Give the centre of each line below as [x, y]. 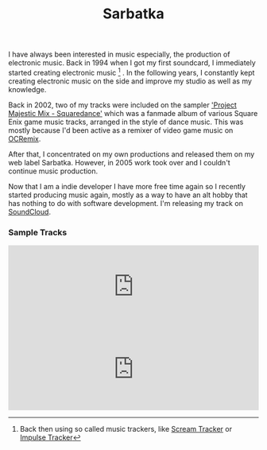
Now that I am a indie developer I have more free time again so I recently [127, 186]
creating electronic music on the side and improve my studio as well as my [130, 81]
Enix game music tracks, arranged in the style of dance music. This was [126, 122]
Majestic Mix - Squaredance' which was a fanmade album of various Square [133, 113]
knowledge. [27, 89]
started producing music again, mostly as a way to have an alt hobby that [128, 195]
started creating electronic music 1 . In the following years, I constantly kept [132, 72]
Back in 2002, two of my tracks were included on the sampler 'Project [122, 105]
